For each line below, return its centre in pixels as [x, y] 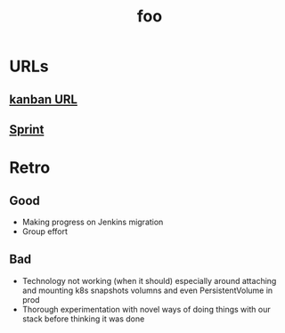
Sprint [27, 130]
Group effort [45, 231]
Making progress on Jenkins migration [93, 222]
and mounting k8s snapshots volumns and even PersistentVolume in [147, 290]
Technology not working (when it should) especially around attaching [149, 280]
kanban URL [44, 99]
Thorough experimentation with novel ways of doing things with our [146, 309]
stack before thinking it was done [83, 319]
